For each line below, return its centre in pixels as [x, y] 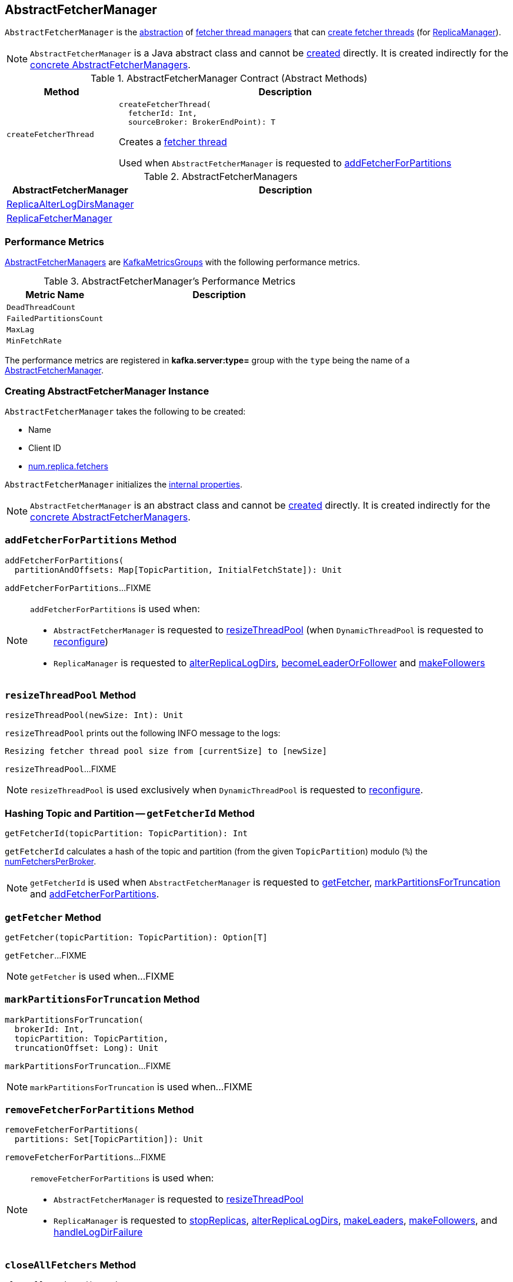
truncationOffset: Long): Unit [86, 1048]
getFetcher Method [53, 917]
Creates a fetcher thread [173, 142]
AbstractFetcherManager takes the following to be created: [125, 411]
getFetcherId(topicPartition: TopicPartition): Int [126, 834]
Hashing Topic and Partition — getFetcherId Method [130, 813]
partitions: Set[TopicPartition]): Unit [109, 1139]
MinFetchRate [34, 341]
